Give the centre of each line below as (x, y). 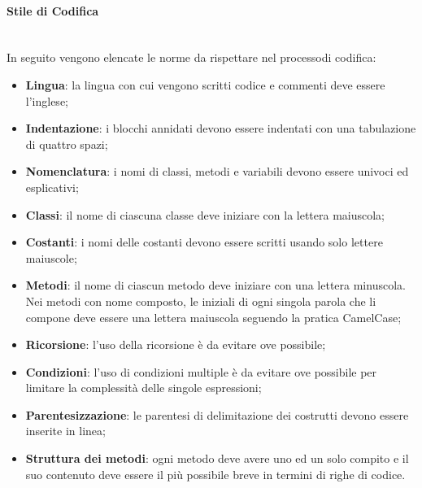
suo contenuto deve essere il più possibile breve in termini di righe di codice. (215, 474)
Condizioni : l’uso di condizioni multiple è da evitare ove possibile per (201, 371)
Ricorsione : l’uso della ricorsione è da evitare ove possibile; (176, 344)
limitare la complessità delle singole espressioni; (144, 388)
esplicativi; (52, 187)
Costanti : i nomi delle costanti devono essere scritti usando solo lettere (204, 242)
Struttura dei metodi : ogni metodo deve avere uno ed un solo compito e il (217, 458)
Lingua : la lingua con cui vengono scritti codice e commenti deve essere (205, 84)
